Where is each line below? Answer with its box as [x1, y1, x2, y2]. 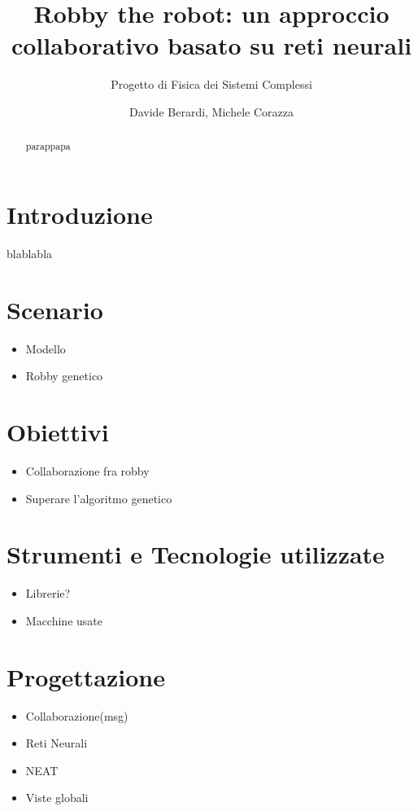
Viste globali [25, 789, 89, 806]
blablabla [7, 244, 53, 261]
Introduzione [7, 197, 153, 230]
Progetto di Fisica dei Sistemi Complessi [111, 76, 312, 93]
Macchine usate [25, 612, 102, 629]
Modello [25, 340, 66, 357]
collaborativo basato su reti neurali [11, 28, 412, 62]
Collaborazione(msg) [25, 707, 128, 724]
